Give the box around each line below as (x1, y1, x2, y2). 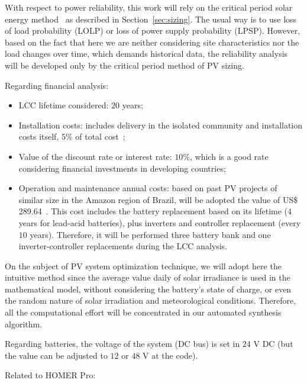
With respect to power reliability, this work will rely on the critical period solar (5, 1, 293, 13)
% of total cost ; (65, 130, 125, 143)
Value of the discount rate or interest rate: (18, 150, 172, 162)
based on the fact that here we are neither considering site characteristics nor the (5, 36, 299, 48)
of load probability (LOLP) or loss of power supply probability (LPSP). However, (5, 24, 300, 37)
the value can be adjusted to (5, 349, 108, 361)
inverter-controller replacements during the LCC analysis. (18, 240, 228, 252)
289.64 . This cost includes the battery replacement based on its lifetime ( (18, 205, 288, 217)
